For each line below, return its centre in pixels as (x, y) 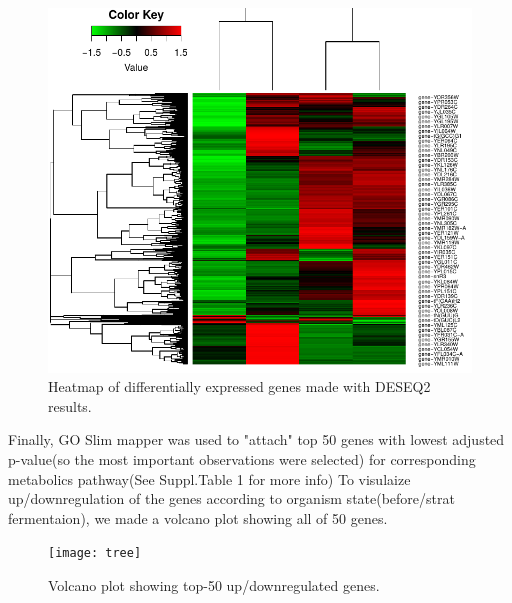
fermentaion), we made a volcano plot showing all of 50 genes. (198, 517)
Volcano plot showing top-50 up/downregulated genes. (214, 584)
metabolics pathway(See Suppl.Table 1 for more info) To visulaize (209, 478)
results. (70, 405)
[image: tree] (95, 553)
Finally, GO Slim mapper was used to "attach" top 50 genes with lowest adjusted (256, 439)
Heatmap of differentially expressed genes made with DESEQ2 (239, 386)
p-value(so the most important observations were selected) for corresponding (242, 458)
